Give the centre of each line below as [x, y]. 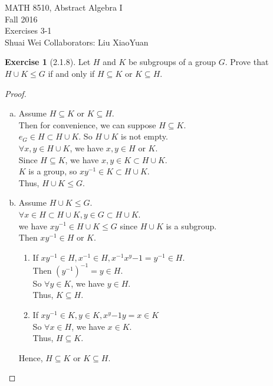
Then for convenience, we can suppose [87, 124]
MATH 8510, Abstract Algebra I [64, 7]
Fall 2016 [21, 19]
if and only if [71, 73]
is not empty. [144, 136]
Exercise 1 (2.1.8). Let [48, 62]
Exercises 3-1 [28, 30]
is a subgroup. [191, 226]
